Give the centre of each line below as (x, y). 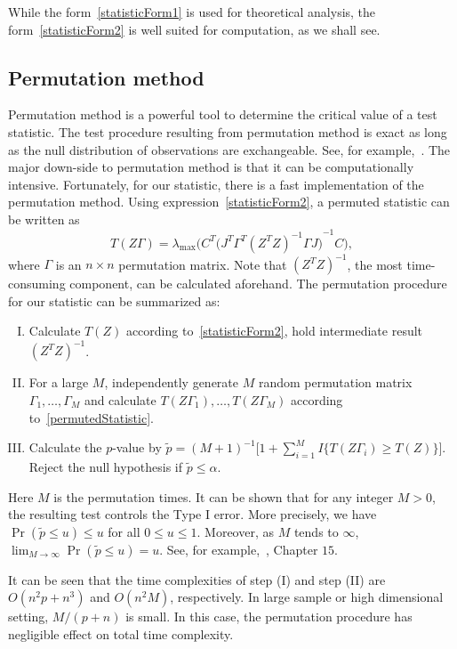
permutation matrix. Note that (203, 264)
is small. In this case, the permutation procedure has (269, 617)
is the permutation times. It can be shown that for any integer (224, 496)
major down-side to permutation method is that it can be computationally (211, 167)
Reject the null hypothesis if (106, 466)
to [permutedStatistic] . (91, 417)
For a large (59, 382)
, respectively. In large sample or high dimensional (307, 597)
